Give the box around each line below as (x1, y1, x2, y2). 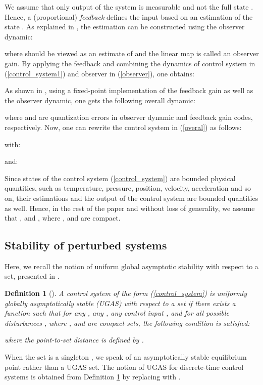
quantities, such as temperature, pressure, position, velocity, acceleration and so (5, 183, 251, 193)
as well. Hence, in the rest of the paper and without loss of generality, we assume (5, 202, 255, 213)
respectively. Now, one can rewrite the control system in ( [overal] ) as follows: (5, 121, 242, 132)
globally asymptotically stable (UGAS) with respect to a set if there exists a (5, 297, 236, 308)
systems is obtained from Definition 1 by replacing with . (5, 371, 181, 382)
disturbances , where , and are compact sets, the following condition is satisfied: (5, 317, 250, 328)
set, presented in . (5, 271, 60, 281)
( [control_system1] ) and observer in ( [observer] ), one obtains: (5, 68, 194, 78)
